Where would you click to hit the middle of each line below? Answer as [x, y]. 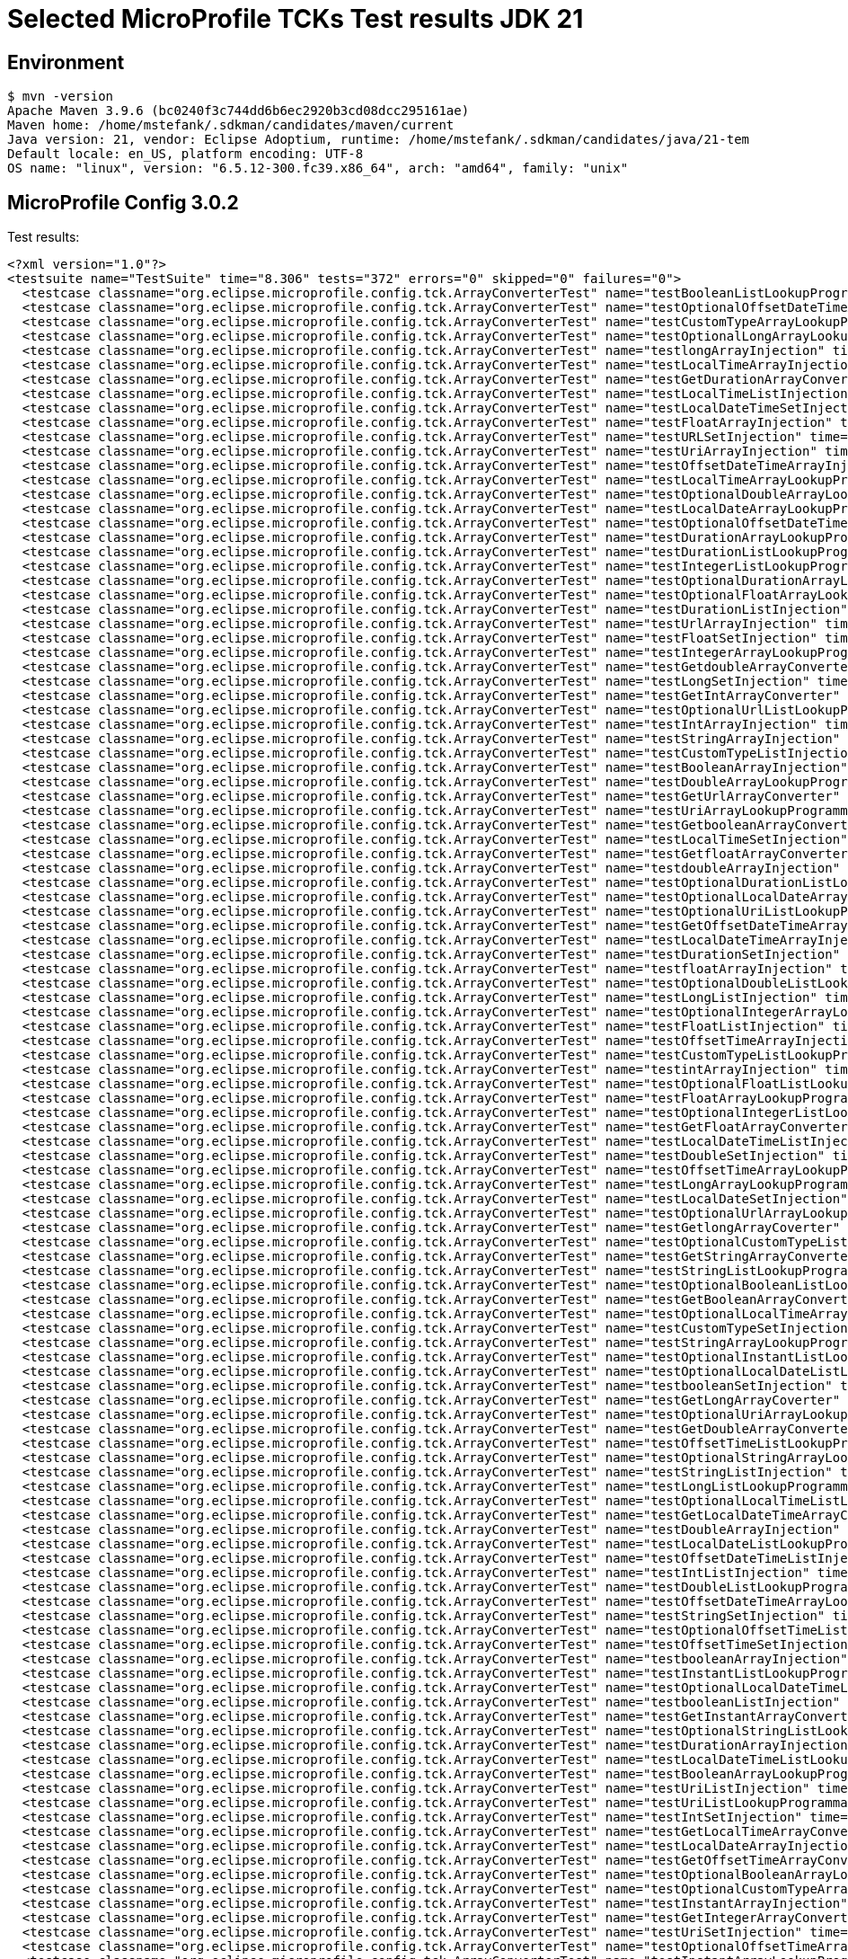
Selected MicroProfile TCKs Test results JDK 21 [296, 19]
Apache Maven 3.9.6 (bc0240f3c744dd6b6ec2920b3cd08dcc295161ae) [238, 111]
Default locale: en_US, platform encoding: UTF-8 [185, 154]
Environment [66, 62]
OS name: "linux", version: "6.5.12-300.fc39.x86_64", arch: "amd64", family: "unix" [318, 168]
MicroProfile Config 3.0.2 [123, 202]
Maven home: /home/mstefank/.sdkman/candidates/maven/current [231, 125]
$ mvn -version [61, 97]
